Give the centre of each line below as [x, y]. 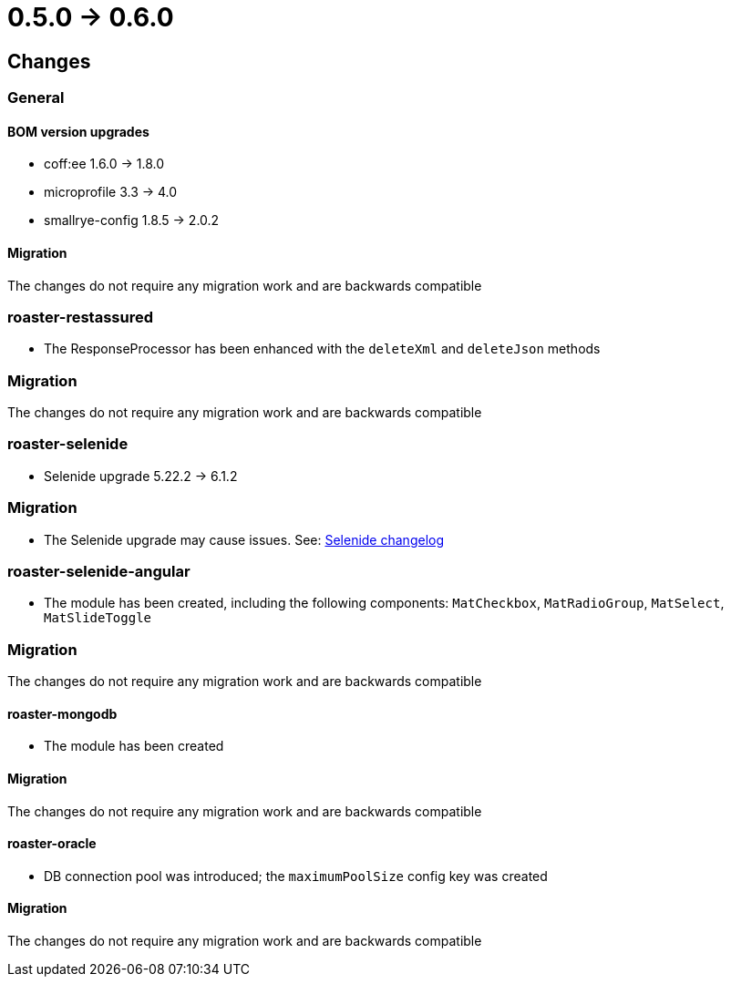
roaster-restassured [80, 317]
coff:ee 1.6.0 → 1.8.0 [104, 164]
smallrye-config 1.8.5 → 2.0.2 [132, 220]
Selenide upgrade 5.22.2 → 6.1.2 [141, 476]
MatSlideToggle [98, 618]
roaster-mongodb [62, 713]
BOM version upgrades [78, 131]
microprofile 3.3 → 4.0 [111, 192]
